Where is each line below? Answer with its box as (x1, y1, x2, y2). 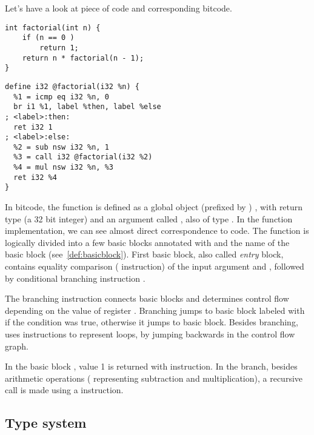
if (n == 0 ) (22, 33, 75, 42)
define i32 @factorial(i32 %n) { (5, 82, 139, 91)
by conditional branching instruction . (5, 271, 145, 284)
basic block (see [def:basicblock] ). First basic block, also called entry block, (5, 248, 284, 261)
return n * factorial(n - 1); (22, 53, 144, 62)
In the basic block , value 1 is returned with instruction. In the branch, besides (5, 360, 298, 373)
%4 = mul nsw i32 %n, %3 (13, 163, 113, 172)
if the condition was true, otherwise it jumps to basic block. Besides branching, (5, 316, 298, 328)
